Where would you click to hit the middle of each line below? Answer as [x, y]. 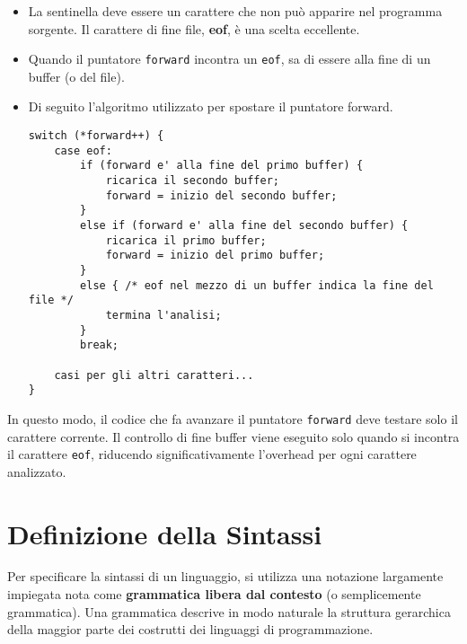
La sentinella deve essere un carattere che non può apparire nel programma [235, 11]
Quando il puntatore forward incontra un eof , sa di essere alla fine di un [229, 59]
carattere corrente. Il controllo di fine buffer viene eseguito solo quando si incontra [233, 436]
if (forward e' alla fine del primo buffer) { [222, 166]
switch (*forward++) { [96, 136]
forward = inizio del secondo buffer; [221, 195]
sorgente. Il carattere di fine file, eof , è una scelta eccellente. [194, 28]
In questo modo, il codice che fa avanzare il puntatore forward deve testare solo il [233, 418]
